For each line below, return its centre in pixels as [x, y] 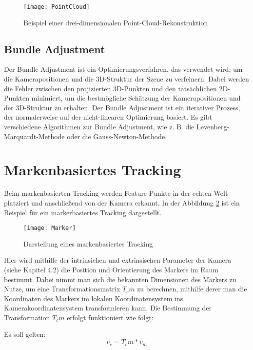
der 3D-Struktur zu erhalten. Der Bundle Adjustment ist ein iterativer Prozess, [122, 107]
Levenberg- [213, 127]
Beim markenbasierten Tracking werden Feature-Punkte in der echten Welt [116, 193]
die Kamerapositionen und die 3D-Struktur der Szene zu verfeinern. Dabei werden [126, 79]
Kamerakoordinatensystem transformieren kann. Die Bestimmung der [108, 308]
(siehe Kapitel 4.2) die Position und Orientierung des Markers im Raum [111, 269]
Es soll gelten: [25, 334]
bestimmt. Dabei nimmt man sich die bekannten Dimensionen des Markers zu [120, 279]
